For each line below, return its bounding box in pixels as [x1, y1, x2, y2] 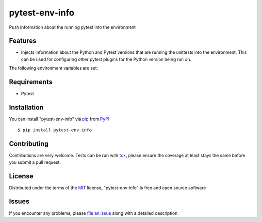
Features [9, 37, 36, 45]
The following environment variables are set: [9, 65, 98, 71]
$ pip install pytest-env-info [17, 127, 92, 133]
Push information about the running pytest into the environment [9, 24, 136, 30]
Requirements [9, 78, 53, 86]
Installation [9, 103, 44, 111]
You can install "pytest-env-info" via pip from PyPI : [9, 116, 111, 122]
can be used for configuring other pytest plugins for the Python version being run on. [21, 56, 192, 62]
